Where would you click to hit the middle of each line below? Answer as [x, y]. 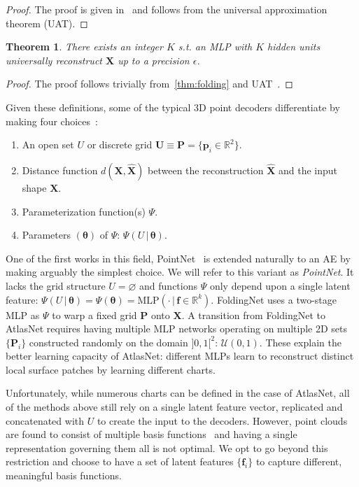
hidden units [294, 47]
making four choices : [52, 121]
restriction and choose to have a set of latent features [120, 461]
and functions [168, 285]
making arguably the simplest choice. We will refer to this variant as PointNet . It [180, 272]
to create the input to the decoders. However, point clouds [222, 420]
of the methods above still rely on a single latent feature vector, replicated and [174, 407]
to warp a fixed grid [94, 315]
